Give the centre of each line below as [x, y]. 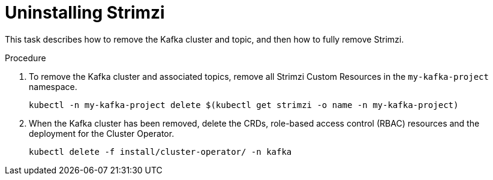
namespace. [53, 86]
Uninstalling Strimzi [85, 13]
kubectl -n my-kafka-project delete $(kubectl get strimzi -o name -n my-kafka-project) [244, 105]
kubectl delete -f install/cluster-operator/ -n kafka [160, 151]
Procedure [25, 58]
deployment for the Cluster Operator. [102, 133]
